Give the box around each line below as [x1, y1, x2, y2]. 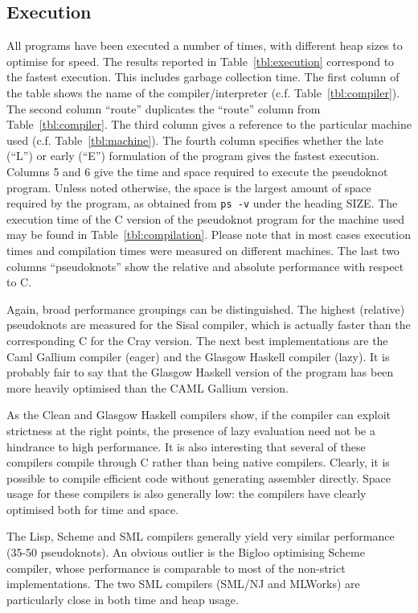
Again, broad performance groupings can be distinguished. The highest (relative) [6, 300, 405, 317]
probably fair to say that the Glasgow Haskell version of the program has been [6, 364, 394, 381]
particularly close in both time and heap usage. [6, 590, 239, 607]
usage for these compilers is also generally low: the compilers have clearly [6, 485, 367, 502]
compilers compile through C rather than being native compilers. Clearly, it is [6, 454, 390, 471]
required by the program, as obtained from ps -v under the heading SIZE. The [6, 195, 398, 212]
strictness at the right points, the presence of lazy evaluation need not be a [6, 422, 375, 438]
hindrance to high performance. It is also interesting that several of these [6, 438, 366, 455]
